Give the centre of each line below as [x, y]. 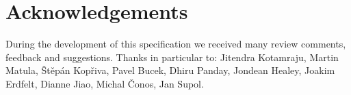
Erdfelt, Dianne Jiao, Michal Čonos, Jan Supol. [105, 83]
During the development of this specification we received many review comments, [176, 44]
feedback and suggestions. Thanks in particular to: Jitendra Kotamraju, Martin [172, 57]
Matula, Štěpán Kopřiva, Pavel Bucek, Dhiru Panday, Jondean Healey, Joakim [170, 70]
